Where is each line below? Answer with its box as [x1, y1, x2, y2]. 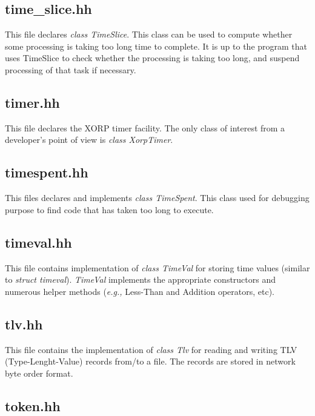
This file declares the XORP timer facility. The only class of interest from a [5, 121, 285, 134]
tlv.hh [5, 314, 43, 333]
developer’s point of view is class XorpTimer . [5, 133, 173, 146]
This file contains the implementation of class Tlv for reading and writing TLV [5, 343, 297, 355]
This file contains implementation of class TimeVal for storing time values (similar [5, 261, 310, 274]
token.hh [5, 396, 61, 415]
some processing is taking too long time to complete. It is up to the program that [5, 39, 308, 52]
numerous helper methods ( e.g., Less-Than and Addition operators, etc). [5, 285, 274, 297]
